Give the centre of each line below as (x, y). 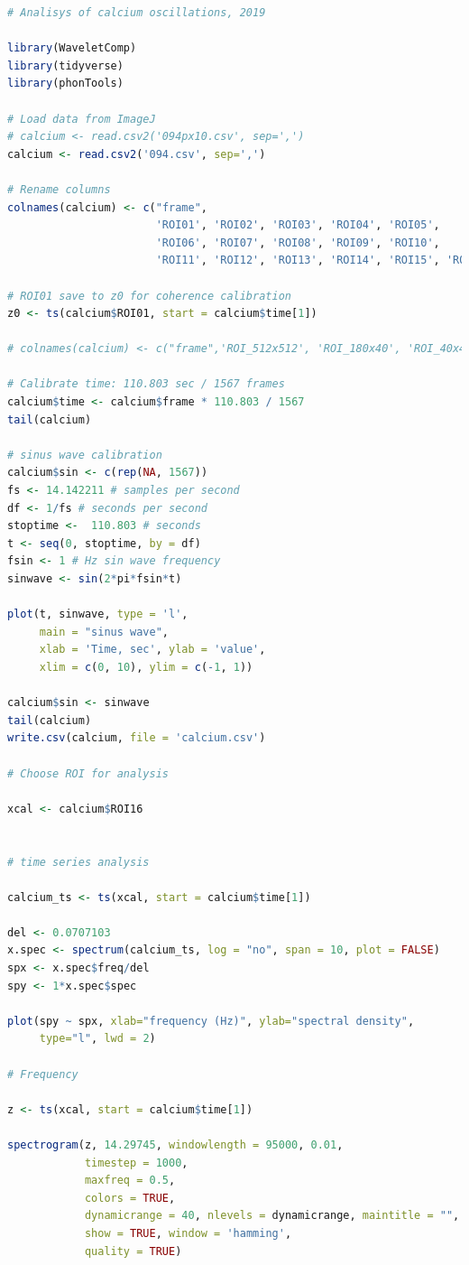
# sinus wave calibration (85, 455)
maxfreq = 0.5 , (130, 1181)
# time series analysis (78, 862)
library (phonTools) (65, 84)
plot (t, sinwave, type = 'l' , (98, 614)
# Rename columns (59, 189)
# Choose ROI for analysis (88, 773)
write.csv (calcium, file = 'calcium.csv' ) (137, 738)
